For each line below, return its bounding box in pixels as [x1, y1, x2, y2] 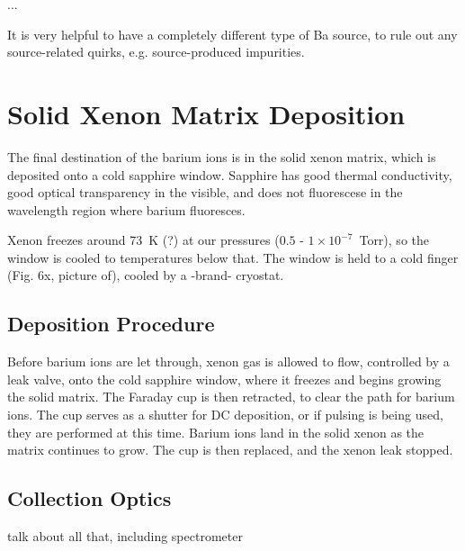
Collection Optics [7, 484, 172, 512]
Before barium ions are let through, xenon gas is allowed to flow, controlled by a [7, 352, 450, 371]
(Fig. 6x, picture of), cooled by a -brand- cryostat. [7, 266, 284, 285]
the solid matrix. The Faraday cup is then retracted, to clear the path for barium [7, 387, 455, 406]
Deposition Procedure [7, 310, 215, 338]
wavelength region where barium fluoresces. [7, 200, 246, 219]
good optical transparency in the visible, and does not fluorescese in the [7, 183, 403, 202]
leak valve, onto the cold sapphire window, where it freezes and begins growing [7, 369, 442, 388]
